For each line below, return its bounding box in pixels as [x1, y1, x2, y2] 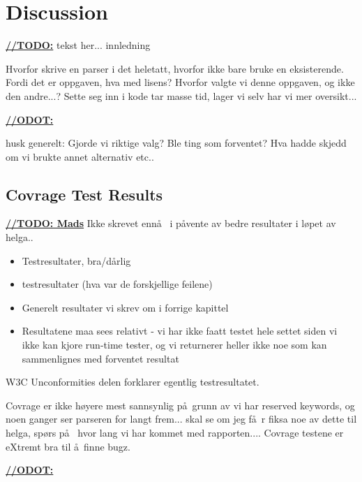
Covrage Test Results [6, 183, 163, 205]
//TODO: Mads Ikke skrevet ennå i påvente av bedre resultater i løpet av [6, 216, 336, 231]
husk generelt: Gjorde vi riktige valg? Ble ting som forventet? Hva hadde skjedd [6, 136, 347, 150]
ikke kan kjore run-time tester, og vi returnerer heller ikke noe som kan [22, 337, 327, 352]
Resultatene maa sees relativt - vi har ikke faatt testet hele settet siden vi [22, 323, 338, 338]
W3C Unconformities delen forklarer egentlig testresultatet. [6, 374, 259, 389]
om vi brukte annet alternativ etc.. [6, 149, 154, 163]
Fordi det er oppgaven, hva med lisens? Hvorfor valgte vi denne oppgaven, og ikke [6, 75, 355, 89]
